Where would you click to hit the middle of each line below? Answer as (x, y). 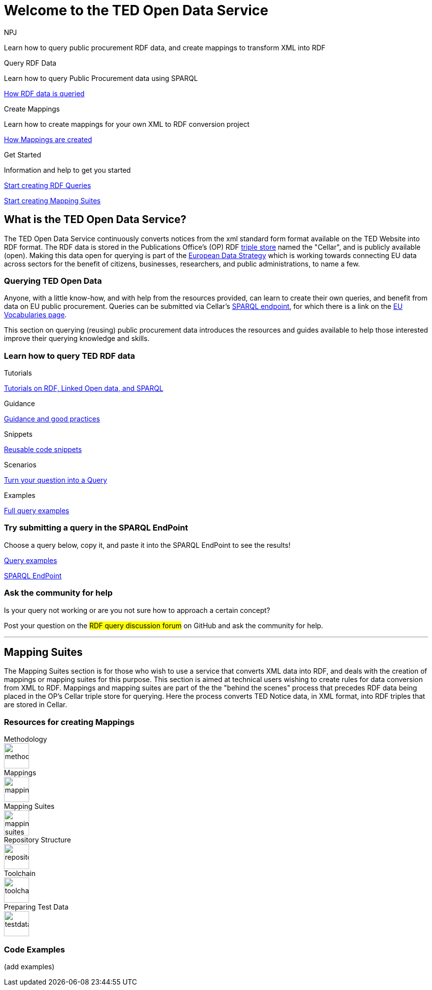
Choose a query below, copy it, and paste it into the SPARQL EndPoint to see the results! (147, 545)
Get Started (23, 154)
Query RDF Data (30, 63)
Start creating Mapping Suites (52, 200)
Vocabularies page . (36, 315)
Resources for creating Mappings (69, 722)
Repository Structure (38, 840)
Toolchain (20, 874)
